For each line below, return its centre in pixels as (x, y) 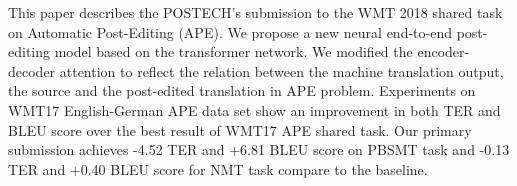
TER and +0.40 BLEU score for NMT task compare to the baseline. (218, 168)
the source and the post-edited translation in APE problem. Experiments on (242, 90)
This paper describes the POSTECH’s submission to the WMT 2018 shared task (255, 12)
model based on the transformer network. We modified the (233, 51)
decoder (32, 70)
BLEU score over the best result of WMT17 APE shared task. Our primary (240, 129)
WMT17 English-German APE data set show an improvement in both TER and (254, 109)
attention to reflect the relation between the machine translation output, (281, 70)
